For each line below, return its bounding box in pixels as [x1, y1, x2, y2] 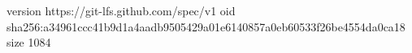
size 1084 [7, 34, 51, 51]
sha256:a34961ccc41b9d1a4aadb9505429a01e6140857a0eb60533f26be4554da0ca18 [7, 18, 405, 35]
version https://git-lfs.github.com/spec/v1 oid [7, 2, 236, 18]
